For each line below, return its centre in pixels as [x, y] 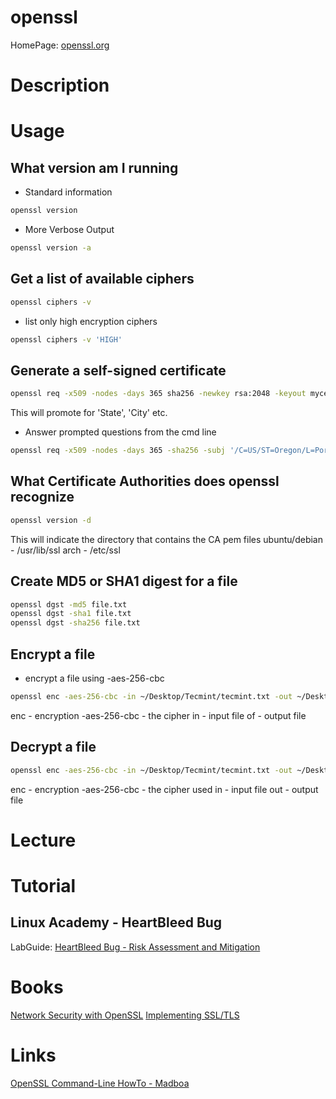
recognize [42, 497]
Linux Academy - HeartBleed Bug [116, 922]
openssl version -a [51, 248]
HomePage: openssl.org [60, 45]
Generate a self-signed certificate [118, 370]
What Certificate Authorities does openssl [145, 481]
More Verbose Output [69, 229]
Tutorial [43, 885]
